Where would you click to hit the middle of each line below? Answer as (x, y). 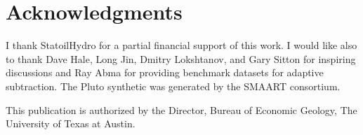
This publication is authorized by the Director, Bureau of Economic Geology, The (181, 109)
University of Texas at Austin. (71, 123)
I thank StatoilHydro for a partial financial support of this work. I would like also (181, 45)
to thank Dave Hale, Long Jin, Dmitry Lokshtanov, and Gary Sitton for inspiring (181, 58)
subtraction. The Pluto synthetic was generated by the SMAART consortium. (173, 86)
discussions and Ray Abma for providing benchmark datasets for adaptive (165, 72)
